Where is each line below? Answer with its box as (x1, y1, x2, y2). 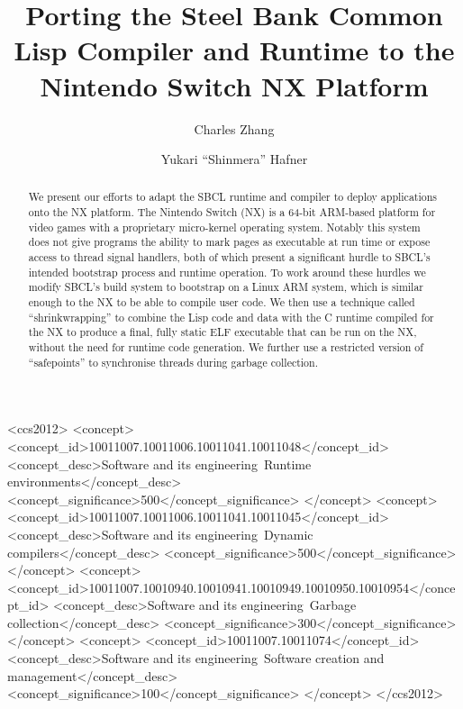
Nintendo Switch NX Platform (40, 67, 429, 104)
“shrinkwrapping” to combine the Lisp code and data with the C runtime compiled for (28, 309, 434, 324)
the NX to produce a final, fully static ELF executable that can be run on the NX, (28, 324, 417, 340)
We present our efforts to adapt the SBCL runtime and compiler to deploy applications (28, 189, 437, 205)
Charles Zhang (194, 119, 275, 138)
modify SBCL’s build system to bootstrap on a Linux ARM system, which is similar (28, 279, 424, 295)
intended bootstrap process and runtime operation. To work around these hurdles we (28, 264, 426, 279)
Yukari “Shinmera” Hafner (160, 150, 308, 168)
